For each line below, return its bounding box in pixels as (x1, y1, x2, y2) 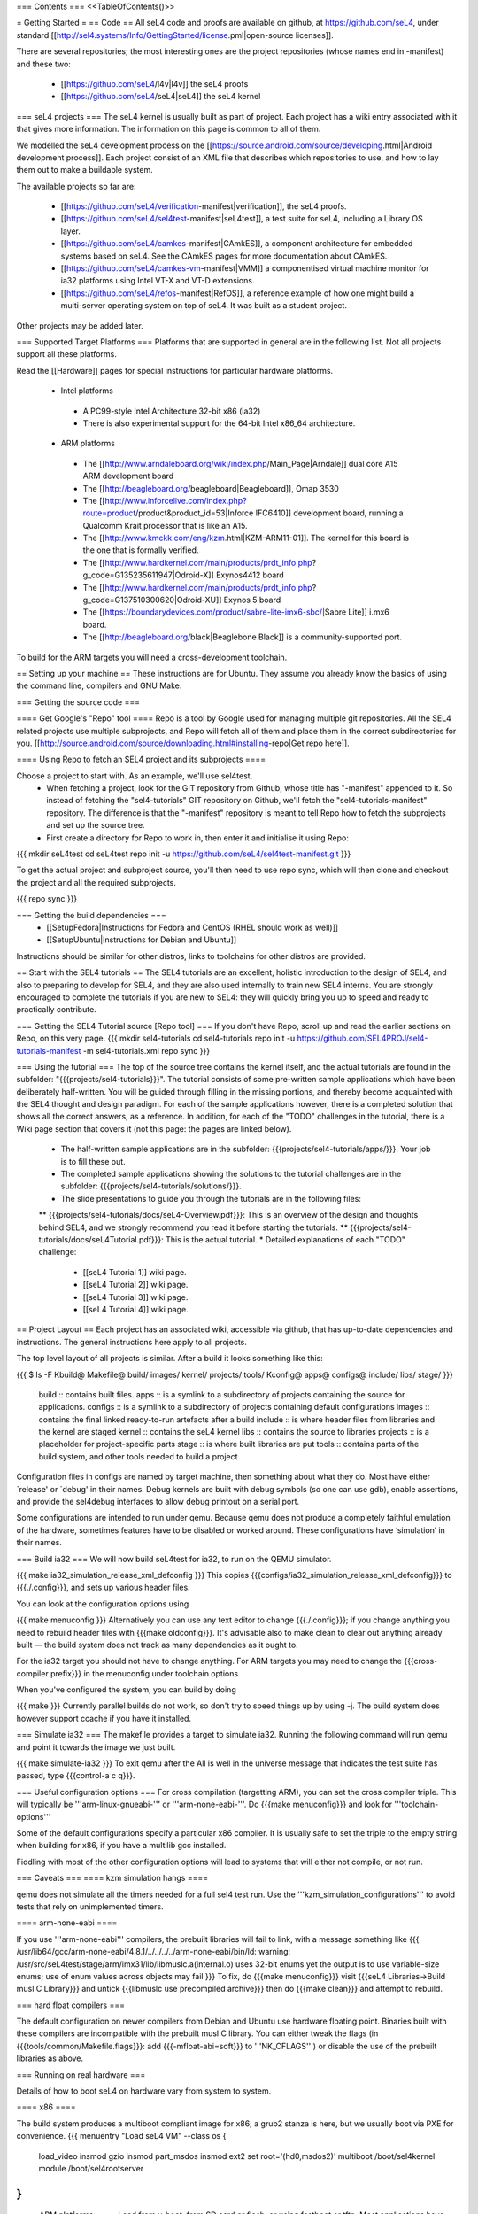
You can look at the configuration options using (16, 1599, 189, 1609)
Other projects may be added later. (16, 320, 143, 331)
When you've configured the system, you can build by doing (16, 1684, 236, 1695)
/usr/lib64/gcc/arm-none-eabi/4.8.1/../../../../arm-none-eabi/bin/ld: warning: (16, 1947, 291, 1957)
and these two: (16, 58, 71, 69)
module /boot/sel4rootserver (38, 2163, 144, 2173)
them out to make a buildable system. (16, 165, 154, 175)
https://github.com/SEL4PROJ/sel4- (297, 1033, 428, 1044)
